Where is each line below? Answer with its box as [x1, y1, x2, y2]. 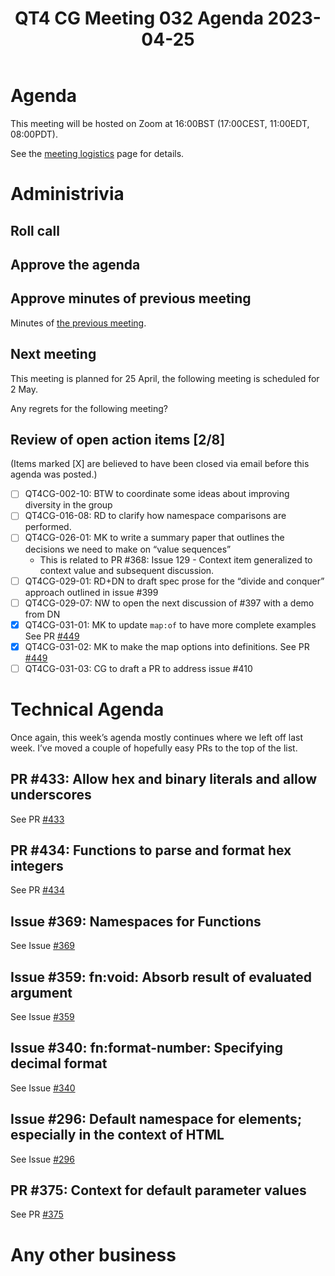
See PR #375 [10, 1208, 64, 1221]
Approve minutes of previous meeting [10, 290, 252, 307]
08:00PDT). [10, 128, 58, 140]
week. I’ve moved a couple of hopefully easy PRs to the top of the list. [10, 742, 298, 754]
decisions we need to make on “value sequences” [24, 543, 232, 555]
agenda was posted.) [10, 468, 98, 481]
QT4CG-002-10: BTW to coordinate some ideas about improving [24, 488, 290, 500]
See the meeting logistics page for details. [10, 147, 185, 159]
